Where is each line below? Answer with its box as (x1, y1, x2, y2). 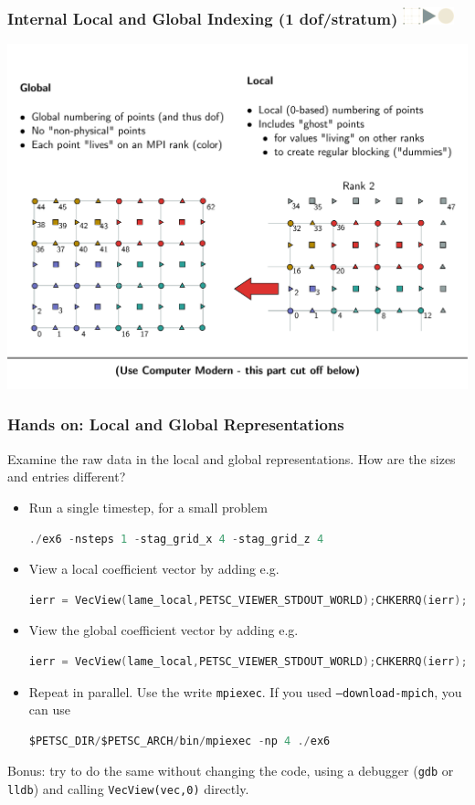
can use (28, 700, 70, 719)
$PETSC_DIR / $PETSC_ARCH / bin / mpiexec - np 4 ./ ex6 (28, 734, 331, 747)
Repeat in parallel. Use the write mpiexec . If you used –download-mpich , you (28, 682, 462, 701)
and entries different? (7, 467, 126, 486)
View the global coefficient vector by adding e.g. (28, 620, 299, 640)
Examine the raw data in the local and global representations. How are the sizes (7, 449, 456, 468)
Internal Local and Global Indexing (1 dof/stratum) (7, 7, 398, 30)
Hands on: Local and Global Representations (7, 413, 344, 436)
